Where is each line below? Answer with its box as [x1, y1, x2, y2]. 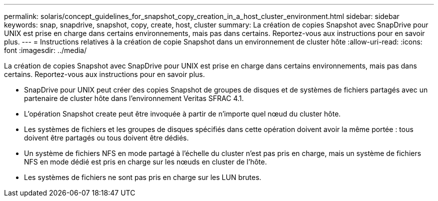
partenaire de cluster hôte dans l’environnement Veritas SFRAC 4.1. [24, 94, 244, 102]
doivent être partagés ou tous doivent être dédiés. [24, 133, 189, 142]
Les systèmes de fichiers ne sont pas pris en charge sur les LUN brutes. [24, 173, 261, 181]
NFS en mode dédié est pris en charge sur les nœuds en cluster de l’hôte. [24, 157, 267, 166]
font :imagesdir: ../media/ [4, 46, 87, 54]
